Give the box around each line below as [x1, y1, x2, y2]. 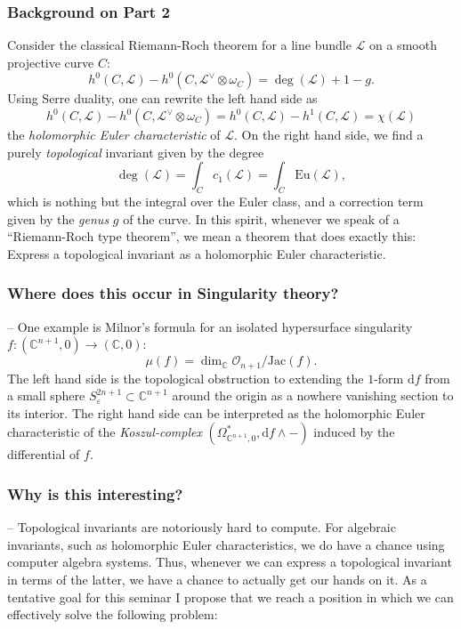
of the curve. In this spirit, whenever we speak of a [123, 209, 400, 228]
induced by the [313, 423, 395, 441]
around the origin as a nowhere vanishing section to [172, 386, 454, 405]
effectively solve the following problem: [7, 605, 218, 624]
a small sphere [7, 386, 85, 405]
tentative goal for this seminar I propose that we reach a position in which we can [7, 587, 454, 606]
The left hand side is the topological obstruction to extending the [7, 368, 364, 387]
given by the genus [7, 209, 109, 228]
